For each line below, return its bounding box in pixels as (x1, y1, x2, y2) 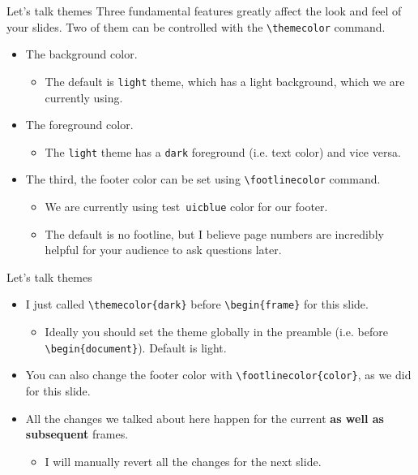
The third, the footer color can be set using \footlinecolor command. (25, 171, 381, 188)
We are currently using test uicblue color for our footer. (45, 198, 328, 214)
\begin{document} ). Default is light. (45, 339, 227, 356)
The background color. (25, 45, 138, 63)
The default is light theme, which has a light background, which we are (45, 72, 405, 89)
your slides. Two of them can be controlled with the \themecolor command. (6, 18, 386, 35)
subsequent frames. (25, 425, 129, 443)
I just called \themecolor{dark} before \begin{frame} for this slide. (25, 296, 369, 313)
